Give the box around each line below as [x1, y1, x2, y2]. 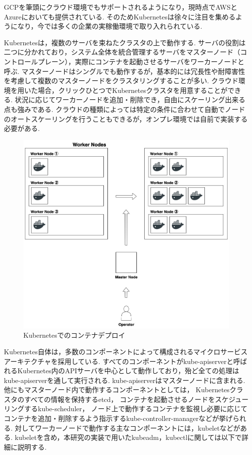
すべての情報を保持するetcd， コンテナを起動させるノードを [24, 394, 215, 404]
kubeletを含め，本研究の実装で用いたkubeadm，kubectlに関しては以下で [15, 432, 242, 442]
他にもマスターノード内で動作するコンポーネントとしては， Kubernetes [4, 384, 230, 395]
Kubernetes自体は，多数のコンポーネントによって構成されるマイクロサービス [4, 346, 248, 356]
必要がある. [4, 123, 40, 133]
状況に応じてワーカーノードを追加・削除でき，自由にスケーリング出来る [15, 94, 246, 105]
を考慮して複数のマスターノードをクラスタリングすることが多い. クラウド [4, 75, 239, 86]
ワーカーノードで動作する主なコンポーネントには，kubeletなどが [35, 422, 240, 433]
